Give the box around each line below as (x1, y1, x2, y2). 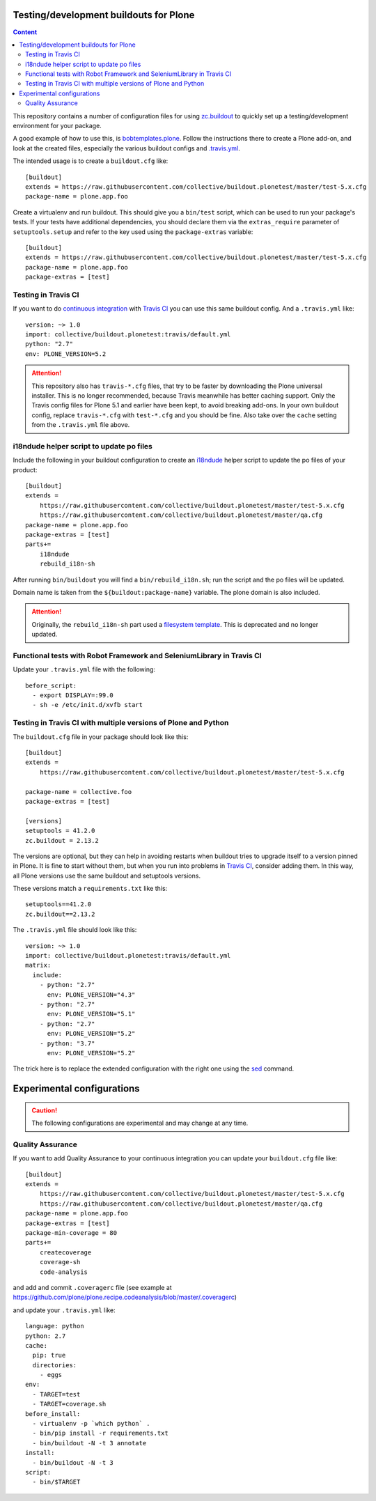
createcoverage (39, 1248, 92, 1257)
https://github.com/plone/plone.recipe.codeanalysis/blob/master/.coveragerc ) (13, 1293, 237, 1302)
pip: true (32, 1351, 66, 1360)
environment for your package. (13, 122, 102, 130)
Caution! (31, 1106, 58, 1114)
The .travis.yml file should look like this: (13, 926, 137, 934)
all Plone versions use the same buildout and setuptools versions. (13, 871, 201, 880)
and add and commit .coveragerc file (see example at (13, 1283, 172, 1291)
